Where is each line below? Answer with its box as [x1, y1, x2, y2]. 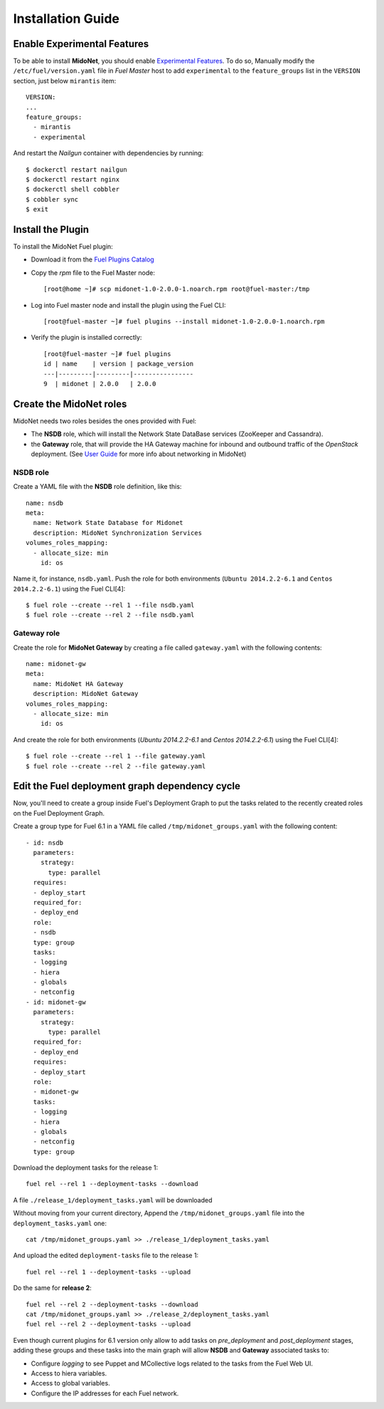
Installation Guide [13, 11, 120, 26]
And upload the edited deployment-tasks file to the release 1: [13, 1251, 199, 1260]
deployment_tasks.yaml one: [13, 1219, 107, 1227]
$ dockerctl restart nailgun [26, 165, 127, 174]
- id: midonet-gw [26, 998, 86, 1006]
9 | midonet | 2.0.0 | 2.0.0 [43, 380, 156, 388]
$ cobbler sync [26, 195, 79, 203]
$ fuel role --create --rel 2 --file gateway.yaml [26, 762, 206, 770]
